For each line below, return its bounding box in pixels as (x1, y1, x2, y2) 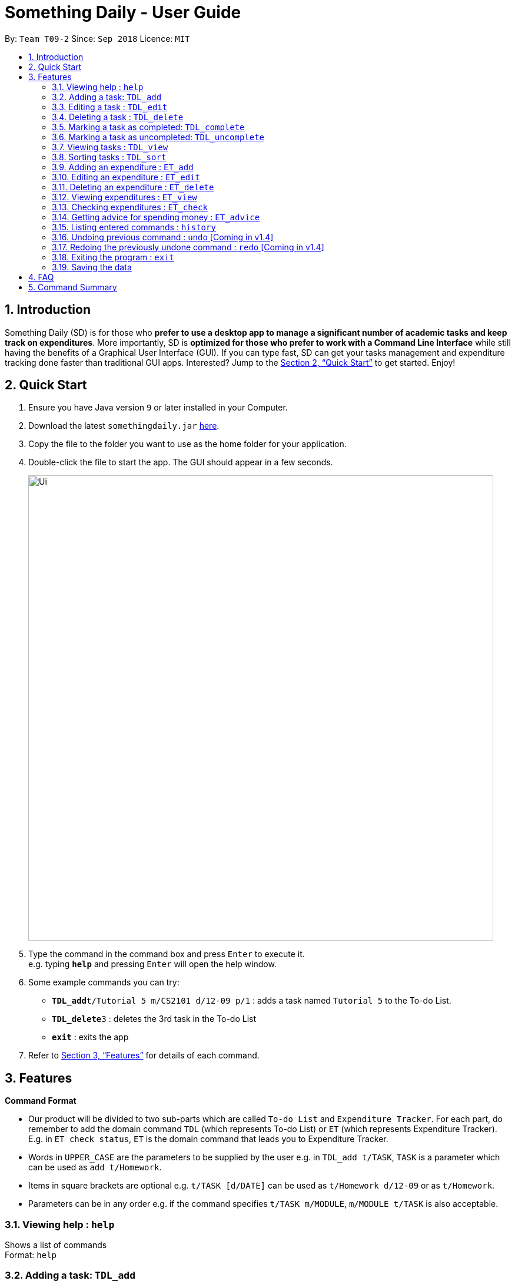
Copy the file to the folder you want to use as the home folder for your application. (28, 439, 347, 449)
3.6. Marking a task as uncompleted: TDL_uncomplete (52, 131, 265, 142)
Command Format (5, 1096, 77, 1106)
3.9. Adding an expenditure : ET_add (52, 161, 194, 172)
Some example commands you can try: (28, 977, 180, 988)
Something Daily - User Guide (5, 2, 241, 22)
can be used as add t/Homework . (28, 1162, 162, 1173)
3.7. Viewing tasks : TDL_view (52, 141, 168, 152)
